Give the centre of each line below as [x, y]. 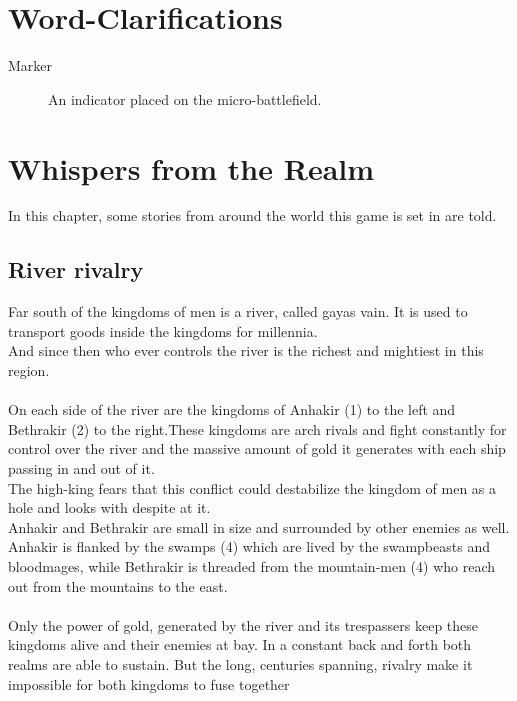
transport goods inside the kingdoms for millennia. [163, 330]
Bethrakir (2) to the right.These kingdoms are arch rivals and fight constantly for [257, 428]
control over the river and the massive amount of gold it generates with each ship [257, 448]
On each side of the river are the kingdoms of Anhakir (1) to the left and [232, 409]
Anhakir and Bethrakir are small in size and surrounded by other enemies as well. [259, 526]
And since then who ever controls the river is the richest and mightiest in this [246, 350]
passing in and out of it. [81, 467]
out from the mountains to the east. [118, 585]
